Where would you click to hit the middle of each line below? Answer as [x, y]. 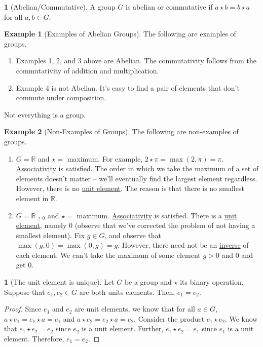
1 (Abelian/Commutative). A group [60, 7]
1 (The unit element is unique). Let [59, 282]
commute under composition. [61, 98]
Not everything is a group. [45, 114]
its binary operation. [212, 282]
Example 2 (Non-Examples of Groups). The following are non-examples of [121, 131]
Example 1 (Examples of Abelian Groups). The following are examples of [120, 34]
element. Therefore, [34, 339]
